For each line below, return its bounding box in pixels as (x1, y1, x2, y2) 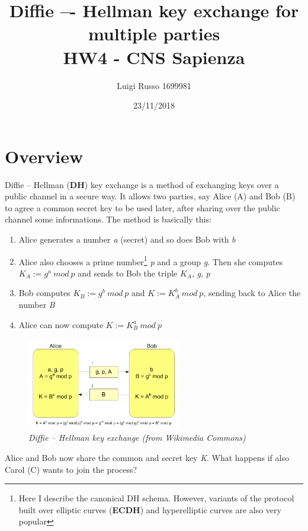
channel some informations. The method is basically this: (5, 213, 211, 225)
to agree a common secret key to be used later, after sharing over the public (5, 201, 280, 214)
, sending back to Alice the (203, 287, 301, 299)
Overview (5, 144, 84, 168)
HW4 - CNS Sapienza (63, 44, 245, 69)
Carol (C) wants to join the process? (5, 463, 137, 475)
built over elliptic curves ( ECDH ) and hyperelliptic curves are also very (18, 503, 281, 516)
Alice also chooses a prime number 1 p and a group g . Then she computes (18, 253, 283, 268)
